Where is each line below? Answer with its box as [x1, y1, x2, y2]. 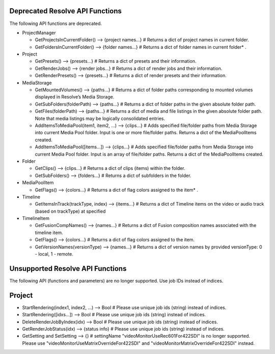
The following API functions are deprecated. [9, 20, 102, 27]
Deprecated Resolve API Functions [9, 7, 122, 15]
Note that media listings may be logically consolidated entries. [35, 115, 166, 121]
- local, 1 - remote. [35, 251, 74, 257]
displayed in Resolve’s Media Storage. [35, 94, 115, 100]
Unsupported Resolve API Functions [9, 264, 127, 273]
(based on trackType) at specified [35, 208, 106, 214]
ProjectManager [22, 30, 56, 36]
